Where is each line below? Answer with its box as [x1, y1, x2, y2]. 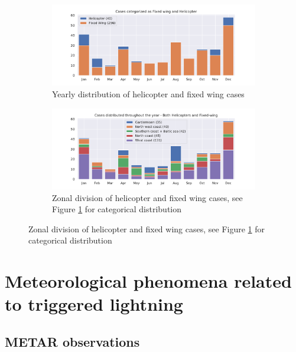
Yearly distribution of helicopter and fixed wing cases [52, 87, 245, 100]
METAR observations [5, 332, 140, 350]
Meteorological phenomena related [5, 269, 292, 293]
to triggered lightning [5, 292, 183, 316]
